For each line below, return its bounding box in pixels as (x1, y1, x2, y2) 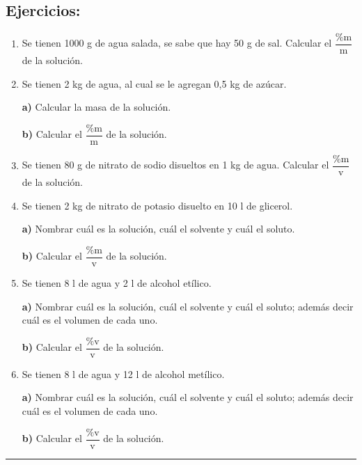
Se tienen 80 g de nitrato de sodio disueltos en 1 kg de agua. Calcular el (22, 157, 329, 172)
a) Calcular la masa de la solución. (22, 100, 171, 114)
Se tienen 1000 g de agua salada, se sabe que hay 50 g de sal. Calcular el (22, 36, 332, 50)
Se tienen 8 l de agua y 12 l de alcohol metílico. (22, 366, 225, 381)
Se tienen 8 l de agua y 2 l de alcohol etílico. (22, 276, 212, 290)
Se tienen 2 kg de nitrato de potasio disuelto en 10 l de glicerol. (22, 198, 293, 212)
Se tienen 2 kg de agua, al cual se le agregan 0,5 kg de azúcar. (22, 76, 287, 90)
